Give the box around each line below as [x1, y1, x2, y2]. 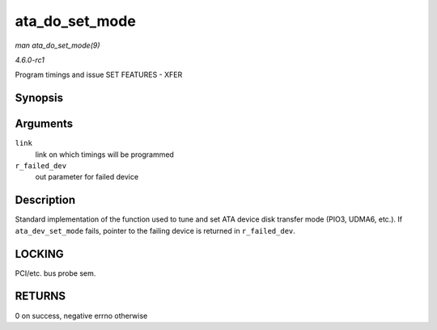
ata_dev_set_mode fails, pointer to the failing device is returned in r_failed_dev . [15, 226, 295, 235]
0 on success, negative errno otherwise [15, 311, 148, 320]
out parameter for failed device [35, 172, 139, 182]
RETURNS [15, 290, 66, 303]
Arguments [15, 117, 74, 131]
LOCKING [15, 247, 64, 260]
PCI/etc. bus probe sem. [15, 268, 96, 278]
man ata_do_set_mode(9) [15, 40, 100, 50]
